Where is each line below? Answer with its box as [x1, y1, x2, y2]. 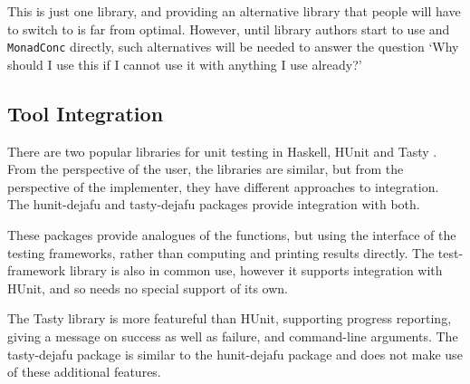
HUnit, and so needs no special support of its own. [7, 278, 288, 297]
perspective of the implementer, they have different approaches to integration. [7, 177, 439, 196]
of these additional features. [7, 362, 161, 381]
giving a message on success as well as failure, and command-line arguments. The [7, 326, 458, 345]
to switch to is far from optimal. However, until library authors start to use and [7, 19, 450, 38]
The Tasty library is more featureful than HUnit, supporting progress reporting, [7, 309, 452, 328]
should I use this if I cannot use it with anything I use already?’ [7, 54, 362, 73]
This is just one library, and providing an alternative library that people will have [7, 2, 461, 20]
